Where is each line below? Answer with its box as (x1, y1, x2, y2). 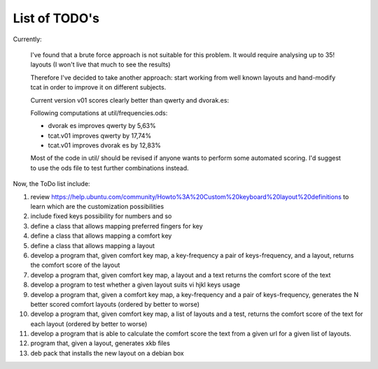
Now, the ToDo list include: (13, 180, 90, 188)
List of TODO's (13, 10, 100, 26)
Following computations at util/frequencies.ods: (30, 108, 168, 117)
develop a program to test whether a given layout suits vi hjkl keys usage (30, 280, 241, 289)
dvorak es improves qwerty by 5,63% (48, 122, 157, 130)
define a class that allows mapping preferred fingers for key (30, 222, 203, 230)
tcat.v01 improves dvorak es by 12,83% (48, 141, 161, 150)
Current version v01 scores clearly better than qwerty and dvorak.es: (30, 96, 230, 104)
